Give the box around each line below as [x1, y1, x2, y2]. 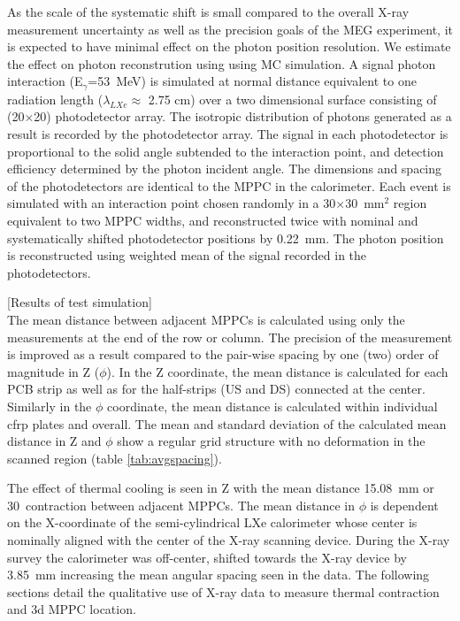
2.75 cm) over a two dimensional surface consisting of [148, 89, 437, 108]
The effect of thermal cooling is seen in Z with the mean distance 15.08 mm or [7, 479, 434, 497]
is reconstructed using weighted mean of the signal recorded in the [7, 246, 367, 264]
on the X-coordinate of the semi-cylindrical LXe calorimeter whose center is [7, 513, 418, 532]
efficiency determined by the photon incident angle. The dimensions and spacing [7, 159, 442, 178]
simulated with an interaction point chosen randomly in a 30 [7, 194, 336, 212]
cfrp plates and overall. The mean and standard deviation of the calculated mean [7, 414, 447, 433]
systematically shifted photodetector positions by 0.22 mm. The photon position [7, 228, 444, 247]
